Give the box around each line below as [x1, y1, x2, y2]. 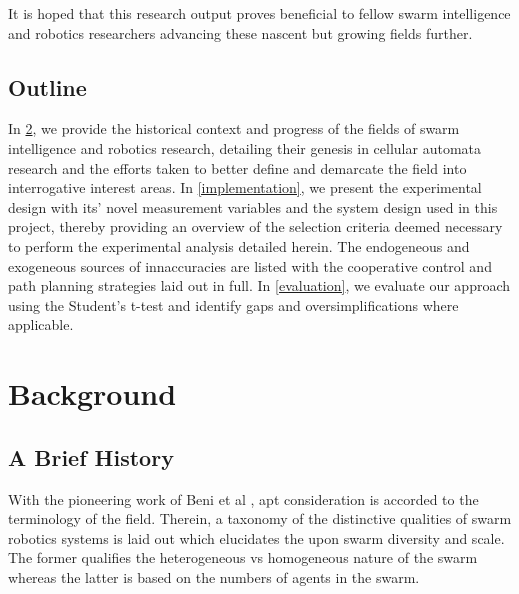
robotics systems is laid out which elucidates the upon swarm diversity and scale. [8, 527, 505, 548]
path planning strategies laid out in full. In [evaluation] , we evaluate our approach [8, 275, 511, 296]
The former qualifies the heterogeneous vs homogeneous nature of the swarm [8, 547, 478, 568]
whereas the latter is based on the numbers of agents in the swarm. [8, 566, 420, 587]
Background [8, 373, 177, 414]
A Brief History [8, 441, 174, 472]
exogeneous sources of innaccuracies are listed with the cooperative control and [8, 255, 492, 276]
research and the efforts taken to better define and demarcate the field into [8, 157, 467, 178]
